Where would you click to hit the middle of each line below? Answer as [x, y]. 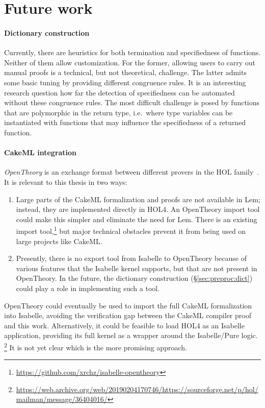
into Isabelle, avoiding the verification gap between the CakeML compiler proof [128, 315]
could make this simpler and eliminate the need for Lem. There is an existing [137, 219]
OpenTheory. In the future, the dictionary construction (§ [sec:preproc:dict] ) [134, 278]
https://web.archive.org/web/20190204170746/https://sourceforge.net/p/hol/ [137, 389]
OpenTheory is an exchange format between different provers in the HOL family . [132, 172]
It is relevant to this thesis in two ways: [66, 182]
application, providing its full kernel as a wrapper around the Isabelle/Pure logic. [131, 335]
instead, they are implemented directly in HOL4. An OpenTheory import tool [138, 209]
